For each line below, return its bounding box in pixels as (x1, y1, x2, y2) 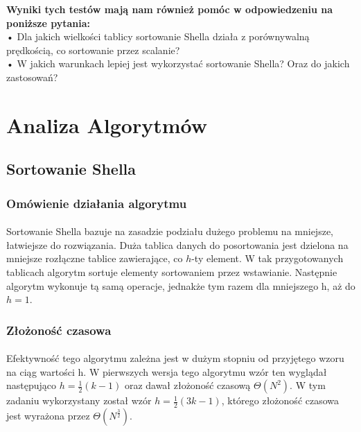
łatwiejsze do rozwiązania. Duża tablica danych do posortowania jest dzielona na (6, 237, 349, 252)
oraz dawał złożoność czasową (124, 378, 251, 392)
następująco (6, 378, 57, 392)
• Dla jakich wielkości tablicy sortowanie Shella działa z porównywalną (6, 29, 310, 44)
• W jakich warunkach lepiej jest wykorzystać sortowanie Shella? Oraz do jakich (6, 56, 350, 71)
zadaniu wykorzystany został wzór (6, 393, 152, 408)
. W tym (290, 378, 326, 392)
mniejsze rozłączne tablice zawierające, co (6, 251, 183, 266)
